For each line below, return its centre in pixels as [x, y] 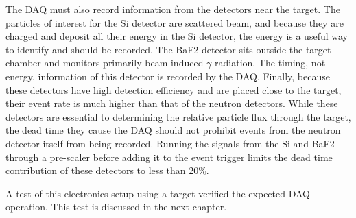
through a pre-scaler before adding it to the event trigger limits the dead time [169, 157]
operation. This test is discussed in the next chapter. [116, 207]
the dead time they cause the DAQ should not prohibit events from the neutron [173, 130]
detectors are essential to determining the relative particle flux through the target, [178, 116]
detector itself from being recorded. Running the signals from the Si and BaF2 [170, 143]
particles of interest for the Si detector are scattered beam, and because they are [175, 22]
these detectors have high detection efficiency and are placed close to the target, [174, 89]
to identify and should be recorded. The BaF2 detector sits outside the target [168, 49]
